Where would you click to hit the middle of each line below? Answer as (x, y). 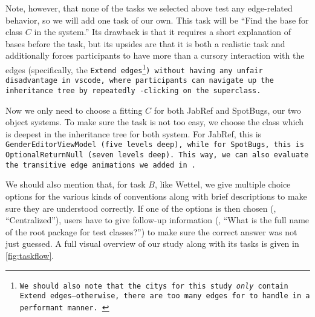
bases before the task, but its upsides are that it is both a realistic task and (145, 43)
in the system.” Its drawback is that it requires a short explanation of (162, 32)
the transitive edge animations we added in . (101, 165)
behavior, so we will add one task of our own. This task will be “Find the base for (157, 20)
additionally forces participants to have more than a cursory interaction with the (155, 55)
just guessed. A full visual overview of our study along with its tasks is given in (152, 243)
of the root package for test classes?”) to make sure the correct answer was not (151, 231)
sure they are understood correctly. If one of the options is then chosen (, (141, 208)
